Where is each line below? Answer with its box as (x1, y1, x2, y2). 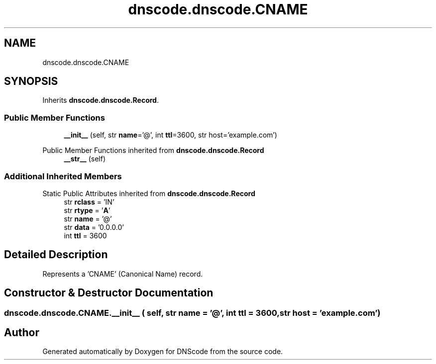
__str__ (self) (64, 154, 106, 163)
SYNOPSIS (4, 75, 58, 88)
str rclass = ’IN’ (64, 197, 114, 206)
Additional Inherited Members (4, 171, 122, 181)
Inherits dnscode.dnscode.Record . (42, 96, 159, 105)
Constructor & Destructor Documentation (4, 287, 214, 299)
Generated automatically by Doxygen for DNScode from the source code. (42, 347, 283, 356)
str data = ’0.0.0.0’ (64, 222, 124, 231)
